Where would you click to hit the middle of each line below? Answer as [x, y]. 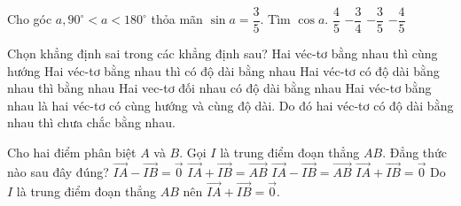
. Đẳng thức [415, 153]
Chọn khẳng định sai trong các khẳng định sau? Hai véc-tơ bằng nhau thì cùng [223, 53]
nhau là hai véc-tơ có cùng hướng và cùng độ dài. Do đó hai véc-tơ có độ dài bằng [230, 105]
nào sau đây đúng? [58, 171]
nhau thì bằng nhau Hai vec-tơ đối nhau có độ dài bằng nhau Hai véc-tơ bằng [219, 88]
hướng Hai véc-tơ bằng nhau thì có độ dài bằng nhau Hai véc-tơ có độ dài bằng [223, 70]
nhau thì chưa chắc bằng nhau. [91, 122]
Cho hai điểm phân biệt [72, 153]
